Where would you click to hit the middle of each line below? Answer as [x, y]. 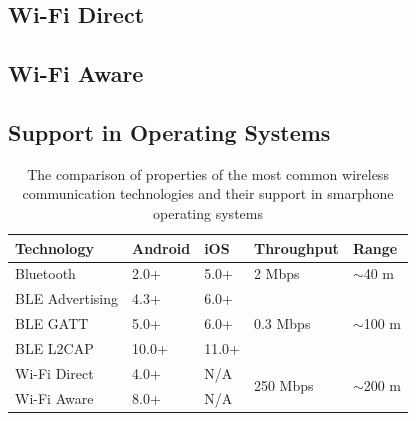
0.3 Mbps [282, 323]
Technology [54, 247]
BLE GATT [52, 323]
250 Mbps [283, 385]
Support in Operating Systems [169, 131]
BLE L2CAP [54, 347]
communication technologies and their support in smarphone [208, 193]
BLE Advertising [66, 298]
